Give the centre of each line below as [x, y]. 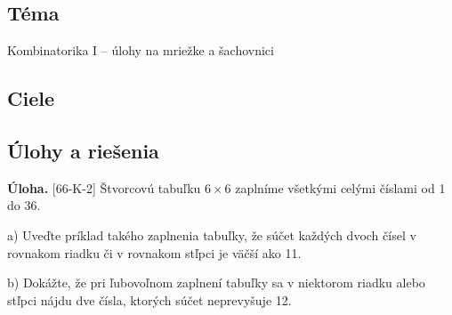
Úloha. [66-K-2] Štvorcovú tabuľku [104, 187]
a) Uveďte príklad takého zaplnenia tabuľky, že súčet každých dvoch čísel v [212, 234]
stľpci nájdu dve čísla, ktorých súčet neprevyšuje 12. [149, 299]
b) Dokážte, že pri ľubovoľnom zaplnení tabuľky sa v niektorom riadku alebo [216, 283]
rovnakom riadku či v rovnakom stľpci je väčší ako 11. [154, 252]
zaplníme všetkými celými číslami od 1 [340, 187]
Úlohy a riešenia [83, 150]
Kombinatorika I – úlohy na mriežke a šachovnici [141, 50]
